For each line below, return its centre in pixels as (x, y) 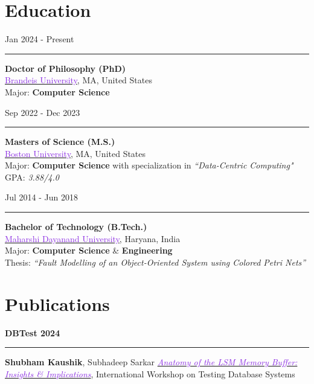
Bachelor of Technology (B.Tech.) (76, 227)
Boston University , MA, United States (75, 153)
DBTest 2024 (33, 332)
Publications (57, 303)
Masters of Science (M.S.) (60, 142)
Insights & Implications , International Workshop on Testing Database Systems (150, 373)
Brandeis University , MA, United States (78, 80)
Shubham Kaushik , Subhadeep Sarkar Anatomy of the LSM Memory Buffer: (151, 362)
